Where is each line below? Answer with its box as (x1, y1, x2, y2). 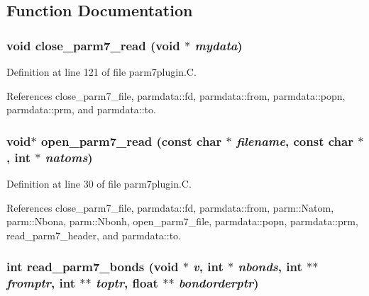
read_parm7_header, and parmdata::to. (6, 227, 181, 242)
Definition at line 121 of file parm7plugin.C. (6, 64, 197, 79)
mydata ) (194, 36, 243, 54)
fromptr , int (6, 274, 76, 292)
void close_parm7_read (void (6, 36, 180, 54)
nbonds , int (238, 258, 302, 275)
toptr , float (95, 274, 158, 292)
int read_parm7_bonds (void (6, 258, 179, 275)
